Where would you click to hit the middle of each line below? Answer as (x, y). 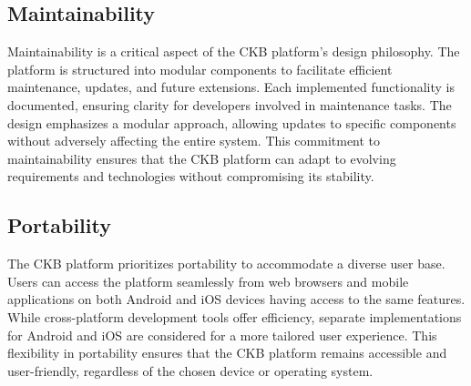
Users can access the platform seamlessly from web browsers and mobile (208, 281)
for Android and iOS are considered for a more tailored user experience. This (222, 335)
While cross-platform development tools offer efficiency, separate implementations (235, 316)
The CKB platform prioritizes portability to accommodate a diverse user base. (226, 264)
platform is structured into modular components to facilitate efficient (200, 69)
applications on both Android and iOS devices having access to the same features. (236, 299)
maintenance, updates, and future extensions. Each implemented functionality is (231, 87)
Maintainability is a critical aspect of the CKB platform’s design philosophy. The (234, 51)
